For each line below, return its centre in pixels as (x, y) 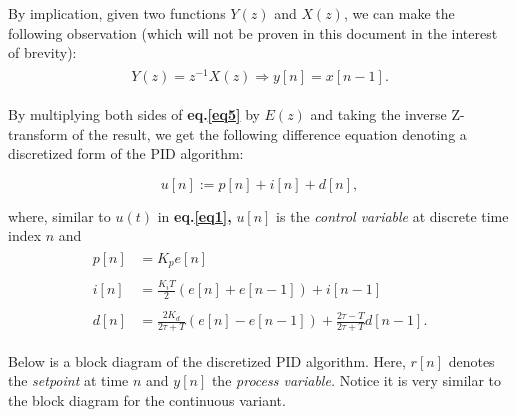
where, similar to (59, 215)
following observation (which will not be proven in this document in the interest (253, 32)
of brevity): (42, 52)
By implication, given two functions (117, 13)
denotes (471, 360)
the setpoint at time (68, 380)
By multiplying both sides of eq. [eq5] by (134, 113)
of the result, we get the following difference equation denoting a (269, 133)
